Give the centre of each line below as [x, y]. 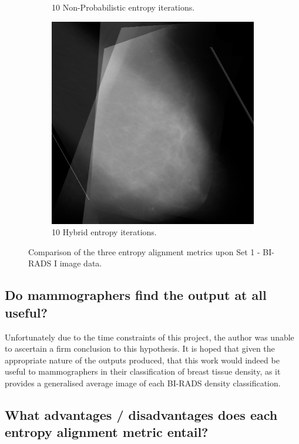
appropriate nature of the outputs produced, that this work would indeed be [142, 360]
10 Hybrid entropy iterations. [104, 232]
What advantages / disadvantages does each [141, 414]
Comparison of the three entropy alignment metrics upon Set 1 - [144, 251]
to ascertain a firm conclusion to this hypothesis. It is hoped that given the [140, 348]
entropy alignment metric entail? [107, 432]
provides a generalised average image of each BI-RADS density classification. [143, 383]
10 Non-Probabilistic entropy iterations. [123, 7]
